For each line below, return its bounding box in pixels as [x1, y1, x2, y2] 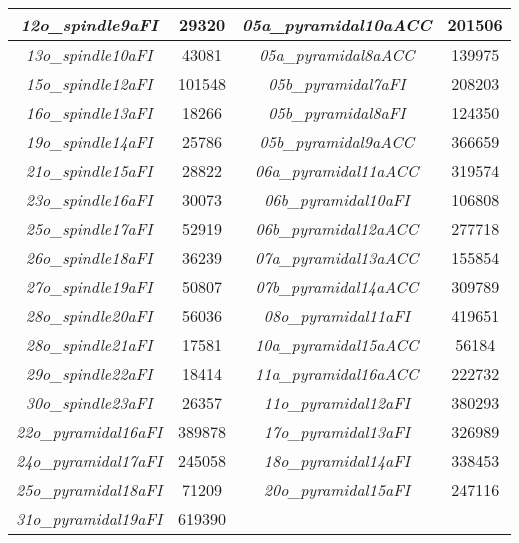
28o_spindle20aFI [25, 304, 153, 327]
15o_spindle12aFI [25, 72, 153, 95]
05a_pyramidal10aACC [242, 13, 432, 36]
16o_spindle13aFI [25, 101, 153, 124]
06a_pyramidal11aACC [255, 159, 419, 182]
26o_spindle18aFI [25, 246, 153, 269]
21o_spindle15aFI [25, 159, 153, 182]
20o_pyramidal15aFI [263, 478, 410, 501]
